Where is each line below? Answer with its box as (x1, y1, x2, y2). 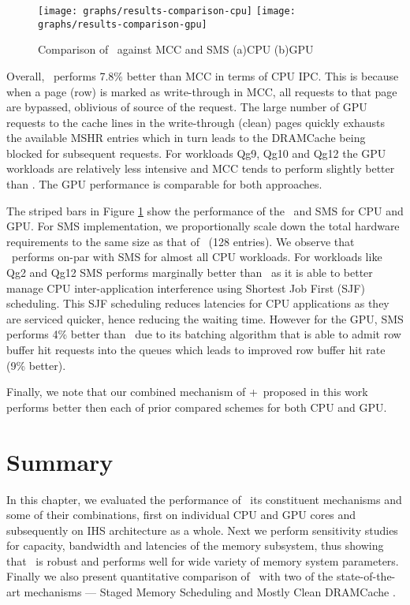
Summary (6, 445, 114, 477)
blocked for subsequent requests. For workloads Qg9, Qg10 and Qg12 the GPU (6, 144, 386, 161)
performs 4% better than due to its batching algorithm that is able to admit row (6, 326, 401, 342)
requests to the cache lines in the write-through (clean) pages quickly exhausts (6, 114, 386, 130)
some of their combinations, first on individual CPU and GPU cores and (6, 506, 356, 523)
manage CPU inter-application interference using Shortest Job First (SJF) (6, 279, 365, 296)
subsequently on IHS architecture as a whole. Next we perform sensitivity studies (6, 521, 398, 538)
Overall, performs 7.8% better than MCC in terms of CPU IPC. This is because (6, 67, 399, 84)
